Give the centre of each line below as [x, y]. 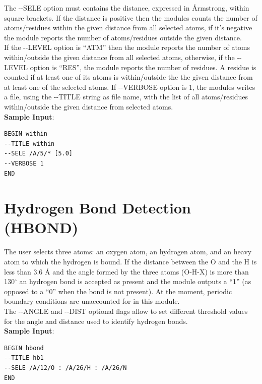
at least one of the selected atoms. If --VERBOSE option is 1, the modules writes [130, 87]
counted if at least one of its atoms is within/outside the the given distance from [128, 77]
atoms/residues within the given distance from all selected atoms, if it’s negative [128, 28]
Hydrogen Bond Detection [97, 208]
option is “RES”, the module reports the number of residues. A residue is [143, 67]
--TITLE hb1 [24, 358]
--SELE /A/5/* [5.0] [39, 154]
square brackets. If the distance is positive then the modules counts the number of [131, 17]
